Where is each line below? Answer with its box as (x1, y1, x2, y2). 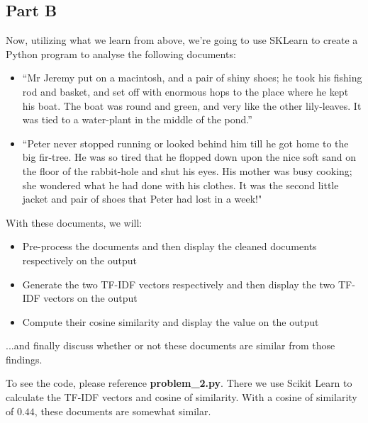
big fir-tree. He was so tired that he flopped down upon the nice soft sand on (22, 150, 356, 164)
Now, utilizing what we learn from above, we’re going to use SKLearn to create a (6, 33, 358, 47)
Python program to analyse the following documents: (6, 46, 236, 61)
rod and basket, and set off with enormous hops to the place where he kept (22, 84, 349, 98)
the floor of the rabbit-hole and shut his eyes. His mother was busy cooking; (22, 163, 352, 178)
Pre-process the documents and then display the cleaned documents (22, 239, 317, 254)
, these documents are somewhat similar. (34, 403, 211, 418)
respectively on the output (22, 252, 137, 267)
